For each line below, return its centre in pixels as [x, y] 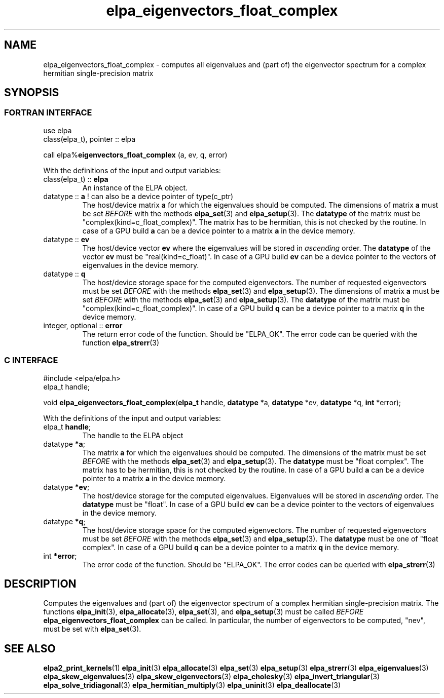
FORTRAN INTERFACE [48, 113]
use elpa [58, 130]
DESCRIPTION [40, 584]
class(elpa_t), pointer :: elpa [89, 139]
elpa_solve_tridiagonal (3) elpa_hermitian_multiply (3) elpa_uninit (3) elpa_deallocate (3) [192, 685]
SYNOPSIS [32, 93]
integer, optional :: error [83, 325]
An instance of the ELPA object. [135, 187]
